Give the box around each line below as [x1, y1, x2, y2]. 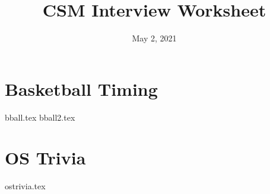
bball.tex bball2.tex [5, 111, 75, 123]
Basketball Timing [5, 76, 158, 101]
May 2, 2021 [132, 32, 177, 44]
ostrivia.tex [5, 180, 46, 192]
